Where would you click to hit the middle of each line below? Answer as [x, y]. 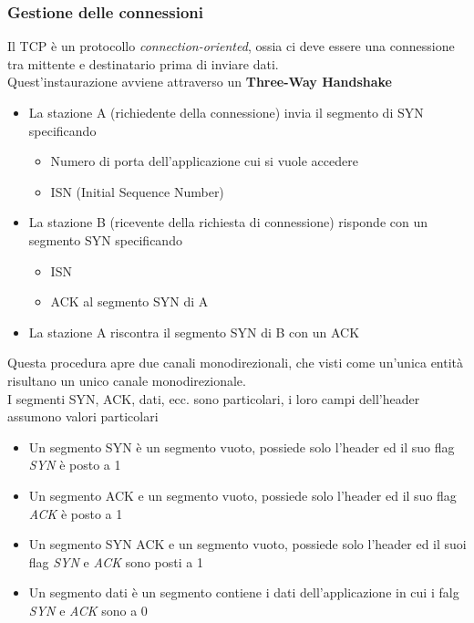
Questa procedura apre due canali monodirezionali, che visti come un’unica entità [236, 363]
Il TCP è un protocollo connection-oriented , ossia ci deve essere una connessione [231, 46]
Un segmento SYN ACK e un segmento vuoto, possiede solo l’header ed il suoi [247, 544]
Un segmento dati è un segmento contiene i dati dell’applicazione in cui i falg [244, 592]
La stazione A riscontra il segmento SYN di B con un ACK [194, 332]
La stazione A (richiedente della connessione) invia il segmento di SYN [226, 112]
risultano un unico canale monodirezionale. [127, 380]
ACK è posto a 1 [76, 513]
